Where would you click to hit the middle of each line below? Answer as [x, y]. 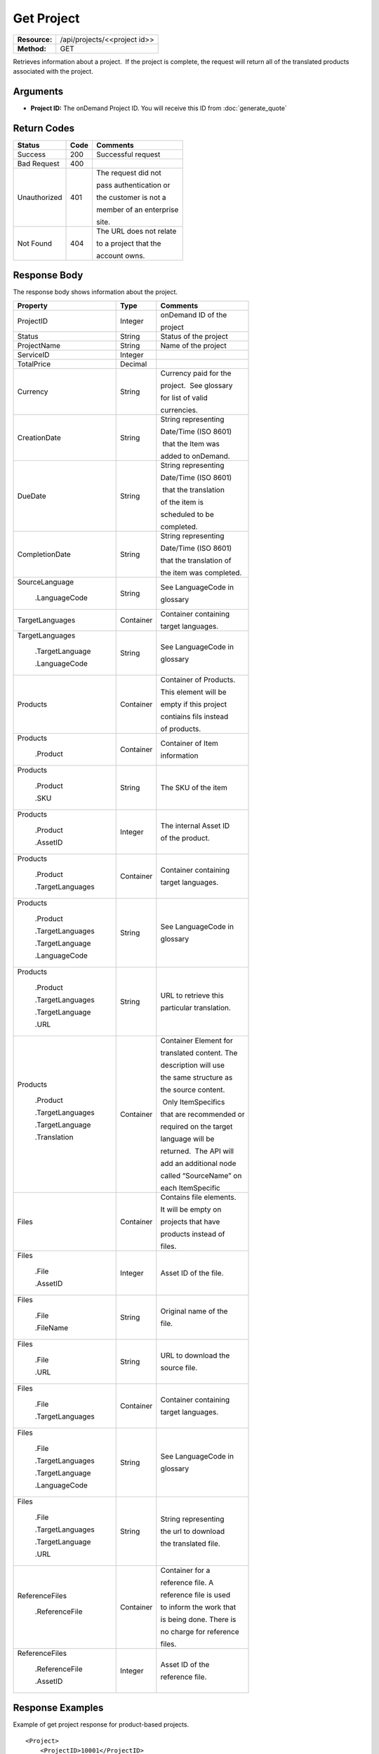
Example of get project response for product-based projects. [101, 1725]
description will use [192, 1065]
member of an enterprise [137, 209]
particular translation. [196, 1007]
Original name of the [194, 1311]
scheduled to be [187, 514]
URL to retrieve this [192, 995]
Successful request [128, 154]
